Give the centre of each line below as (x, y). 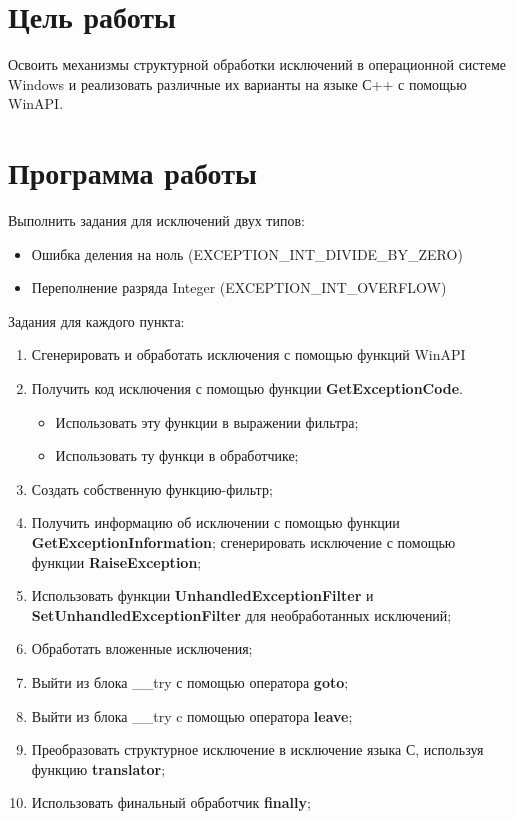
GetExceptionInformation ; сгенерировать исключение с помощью (243, 541)
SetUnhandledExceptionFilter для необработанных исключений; (241, 614)
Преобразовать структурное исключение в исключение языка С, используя (257, 749)
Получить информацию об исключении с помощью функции (215, 522)
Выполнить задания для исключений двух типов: (156, 220)
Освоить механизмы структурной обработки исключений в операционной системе (257, 64)
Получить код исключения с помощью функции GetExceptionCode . (247, 388)
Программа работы (132, 172)
